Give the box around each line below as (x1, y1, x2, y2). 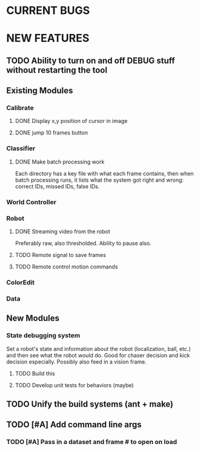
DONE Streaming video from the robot (15, 228, 110, 235)
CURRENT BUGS (6, 4, 90, 18)
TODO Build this (15, 370, 56, 377)
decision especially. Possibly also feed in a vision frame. (6, 358, 147, 365)
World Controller (6, 198, 56, 206)
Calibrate (6, 104, 35, 112)
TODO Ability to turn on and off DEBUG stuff (6, 55, 175, 65)
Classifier (6, 144, 36, 153)
